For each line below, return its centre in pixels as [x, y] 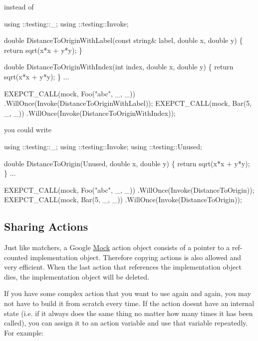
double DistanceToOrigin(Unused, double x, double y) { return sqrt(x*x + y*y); [127, 163]
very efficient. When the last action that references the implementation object [123, 267]
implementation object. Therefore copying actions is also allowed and [136, 257]
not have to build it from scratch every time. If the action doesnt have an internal [129, 303]
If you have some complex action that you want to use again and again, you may [128, 293]
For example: [24, 332]
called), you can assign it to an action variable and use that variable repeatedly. [126, 323]
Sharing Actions [46, 226]
